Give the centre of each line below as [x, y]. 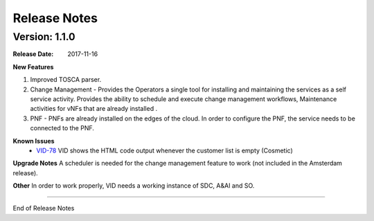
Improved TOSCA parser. [66, 80]
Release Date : [33, 54]
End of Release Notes [44, 209]
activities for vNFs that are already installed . [94, 109]
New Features [33, 67]
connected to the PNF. [62, 128]
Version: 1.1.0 [44, 37]
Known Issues [34, 141]
